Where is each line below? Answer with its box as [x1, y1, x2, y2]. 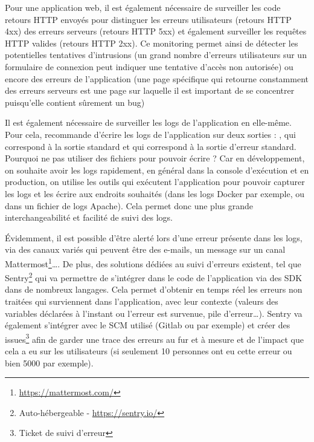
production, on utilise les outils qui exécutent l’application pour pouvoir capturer [5, 175, 305, 188]
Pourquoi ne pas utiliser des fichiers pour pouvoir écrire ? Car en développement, [5, 152, 305, 164]
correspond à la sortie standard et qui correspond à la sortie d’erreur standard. [5, 140, 296, 152]
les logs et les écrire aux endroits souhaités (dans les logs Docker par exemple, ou [5, 187, 305, 200]
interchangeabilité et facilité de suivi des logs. [5, 211, 173, 224]
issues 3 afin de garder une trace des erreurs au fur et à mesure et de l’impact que [5, 331, 304, 345]
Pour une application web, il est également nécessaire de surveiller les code [5, 1, 281, 13]
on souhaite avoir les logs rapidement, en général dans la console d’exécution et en [5, 163, 309, 176]
